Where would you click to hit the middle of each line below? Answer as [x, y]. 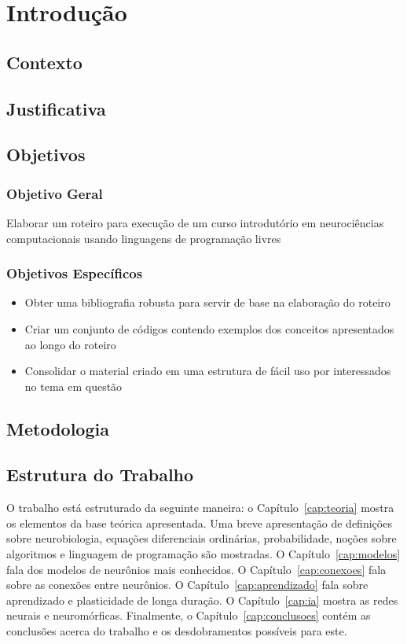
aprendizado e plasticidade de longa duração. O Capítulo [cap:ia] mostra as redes [202, 600]
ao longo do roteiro [70, 344]
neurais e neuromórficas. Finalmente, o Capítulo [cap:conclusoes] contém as [189, 615]
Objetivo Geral [55, 193]
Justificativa [56, 108]
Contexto [44, 62]
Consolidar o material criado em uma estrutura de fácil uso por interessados [208, 371]
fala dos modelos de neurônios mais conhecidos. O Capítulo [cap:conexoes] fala [196, 569]
